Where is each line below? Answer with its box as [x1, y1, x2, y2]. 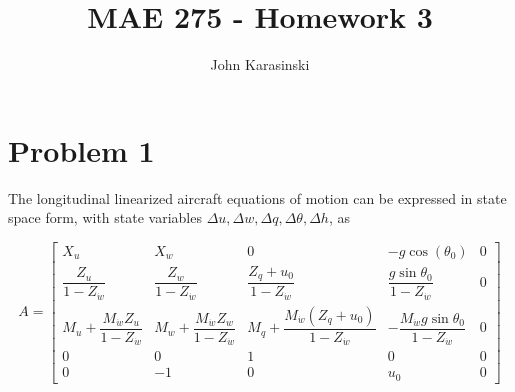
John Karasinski [210, 54, 310, 75]
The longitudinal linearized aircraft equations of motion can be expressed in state [8, 187, 507, 208]
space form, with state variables [8, 207, 202, 228]
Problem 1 [8, 129, 155, 170]
